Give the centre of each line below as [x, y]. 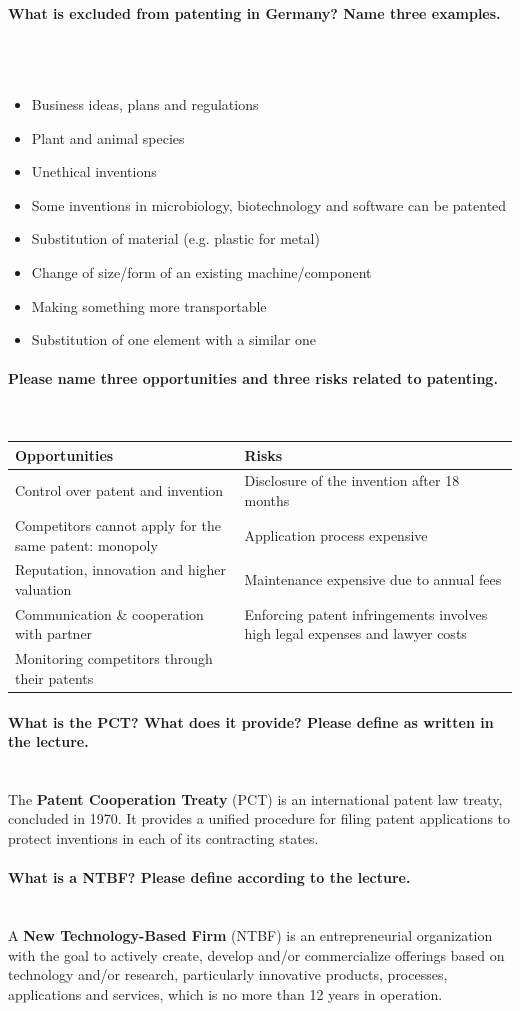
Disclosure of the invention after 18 [352, 480]
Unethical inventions [94, 171]
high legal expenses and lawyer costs [355, 633]
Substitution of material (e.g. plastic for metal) [175, 238]
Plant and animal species [108, 137]
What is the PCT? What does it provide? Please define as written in [251, 721]
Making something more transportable [149, 305]
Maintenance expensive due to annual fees [373, 579]
